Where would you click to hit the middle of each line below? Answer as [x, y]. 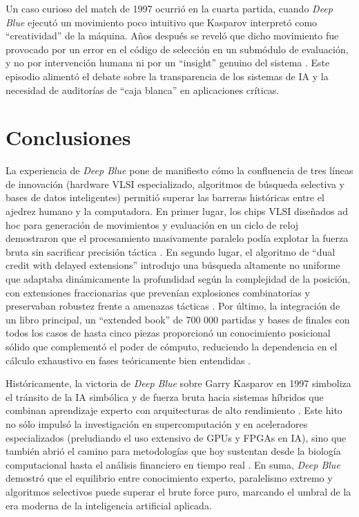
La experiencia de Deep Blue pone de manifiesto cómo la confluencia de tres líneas [179, 170]
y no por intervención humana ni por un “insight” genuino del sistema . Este [168, 63]
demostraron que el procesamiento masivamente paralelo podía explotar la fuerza [177, 238]
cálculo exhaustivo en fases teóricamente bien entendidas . [128, 360]
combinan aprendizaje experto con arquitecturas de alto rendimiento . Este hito [174, 410]
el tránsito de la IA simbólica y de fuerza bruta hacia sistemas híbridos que [165, 396]
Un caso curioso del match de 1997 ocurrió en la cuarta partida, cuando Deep [169, 8]
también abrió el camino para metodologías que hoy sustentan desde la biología [173, 451]
